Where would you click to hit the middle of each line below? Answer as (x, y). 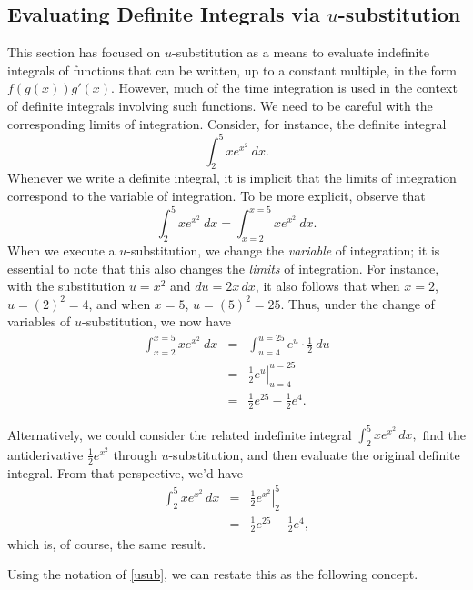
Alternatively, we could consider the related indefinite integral (180, 434)
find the (444, 434)
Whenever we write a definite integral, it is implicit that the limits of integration (232, 178)
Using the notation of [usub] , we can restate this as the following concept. (213, 574)
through (135, 454)
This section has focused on (84, 52)
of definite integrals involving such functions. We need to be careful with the (220, 105)
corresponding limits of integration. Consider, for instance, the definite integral (227, 123)
